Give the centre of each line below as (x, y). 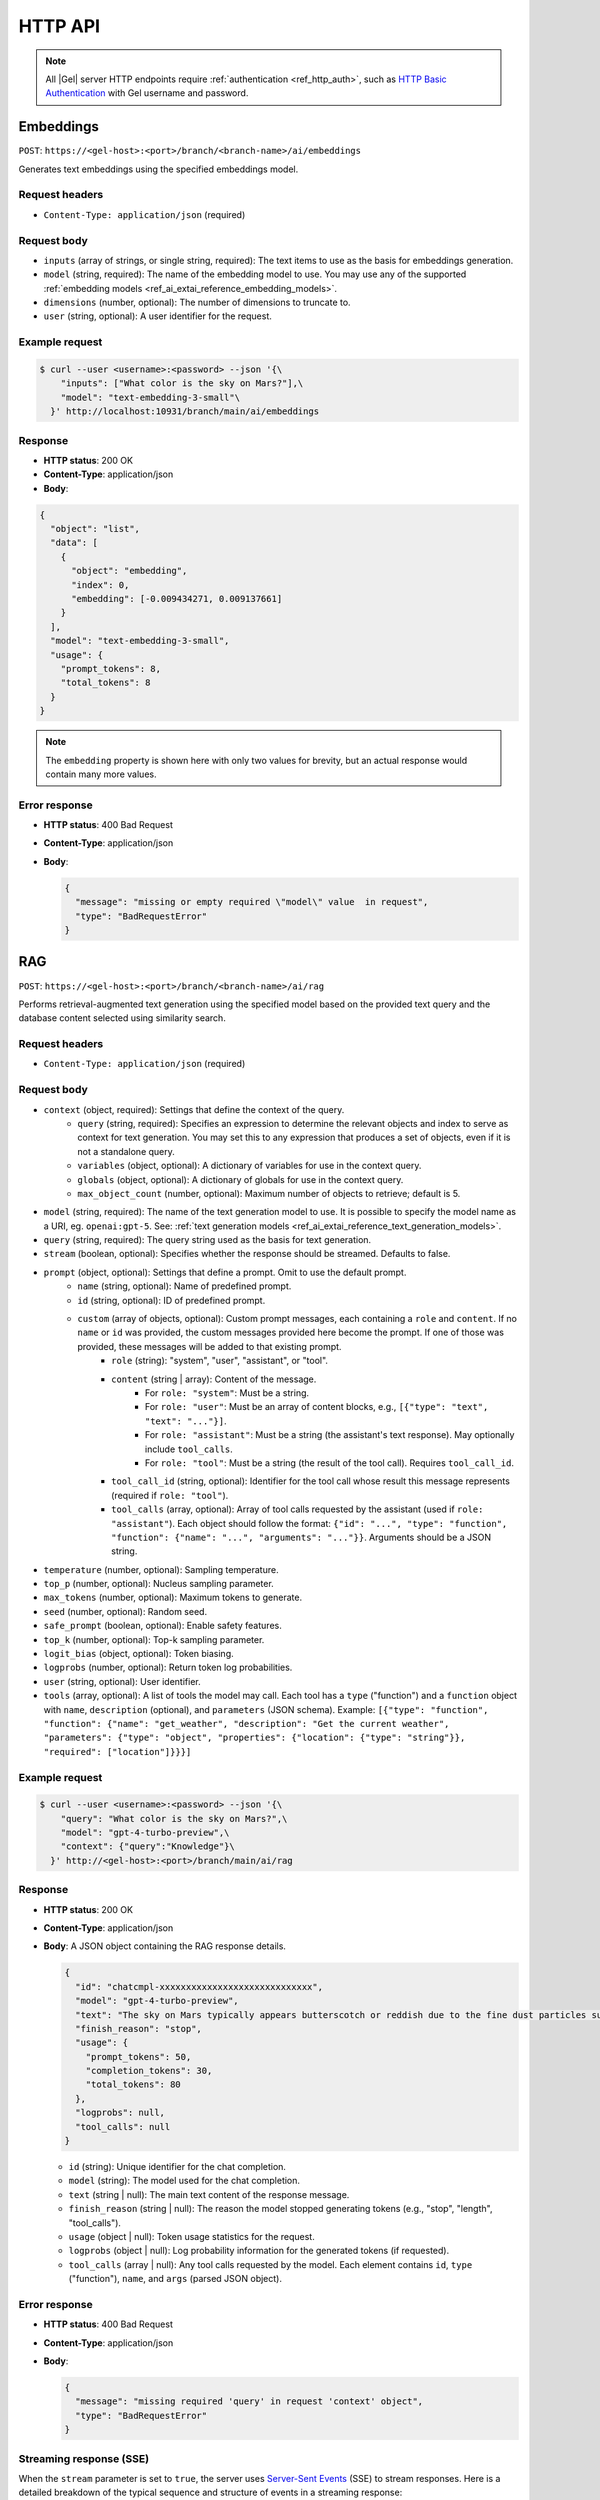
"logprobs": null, (120, 2113)
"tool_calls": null (123, 2126)
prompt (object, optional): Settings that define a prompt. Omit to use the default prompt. (225, 1272)
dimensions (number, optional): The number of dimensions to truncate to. (197, 302)
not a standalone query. (126, 1151)
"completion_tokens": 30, (149, 2071)
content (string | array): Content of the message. (214, 1379)
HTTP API (59, 26)
